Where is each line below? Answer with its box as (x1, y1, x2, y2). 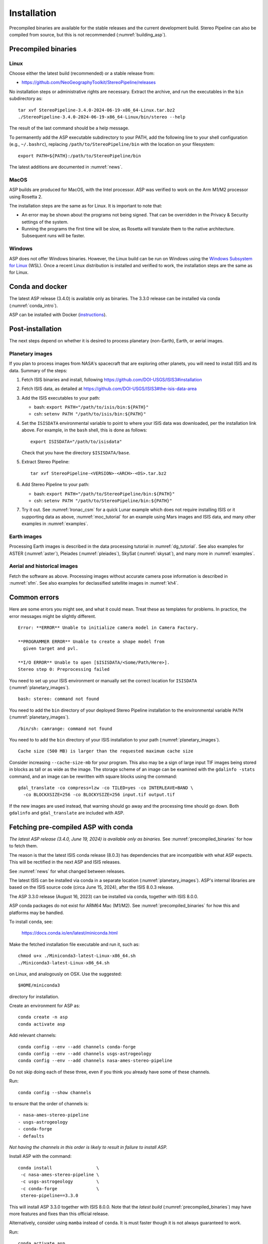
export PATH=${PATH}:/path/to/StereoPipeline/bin (18, 153, 141, 159)
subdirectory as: (9, 96, 43, 102)
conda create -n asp (18, 1014, 68, 1020)
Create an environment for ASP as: (9, 1003, 80, 1009)
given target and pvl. (23, 646, 78, 651)
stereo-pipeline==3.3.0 (20, 1193, 78, 1199)
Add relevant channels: (9, 1033, 57, 1038)
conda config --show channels (18, 1090, 92, 1095)
